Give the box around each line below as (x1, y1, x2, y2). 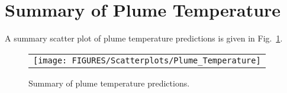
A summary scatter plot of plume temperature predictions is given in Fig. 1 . (5, 32, 283, 44)
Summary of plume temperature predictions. (28, 76, 190, 89)
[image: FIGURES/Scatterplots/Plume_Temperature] (33, 55, 261, 65)
